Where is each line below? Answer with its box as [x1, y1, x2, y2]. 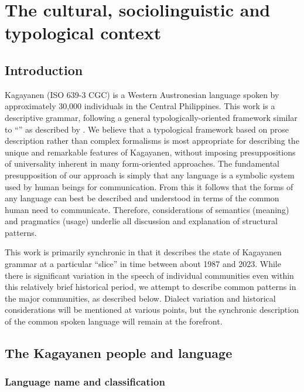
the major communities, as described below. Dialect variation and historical [5, 292, 276, 304]
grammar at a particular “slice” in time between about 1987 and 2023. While [5, 258, 281, 270]
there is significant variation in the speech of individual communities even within [5, 269, 294, 281]
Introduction [5, 60, 83, 79]
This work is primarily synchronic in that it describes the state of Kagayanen [5, 246, 282, 258]
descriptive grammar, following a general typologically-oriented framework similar [5, 111, 298, 123]
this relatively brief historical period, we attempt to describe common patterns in [5, 281, 296, 293]
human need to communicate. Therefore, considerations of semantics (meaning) [5, 203, 289, 215]
